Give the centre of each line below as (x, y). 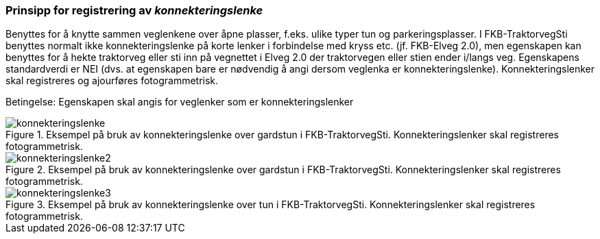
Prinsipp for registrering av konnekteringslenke (134, 10)
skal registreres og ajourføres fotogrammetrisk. (112, 81)
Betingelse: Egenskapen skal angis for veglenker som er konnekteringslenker (180, 102)
